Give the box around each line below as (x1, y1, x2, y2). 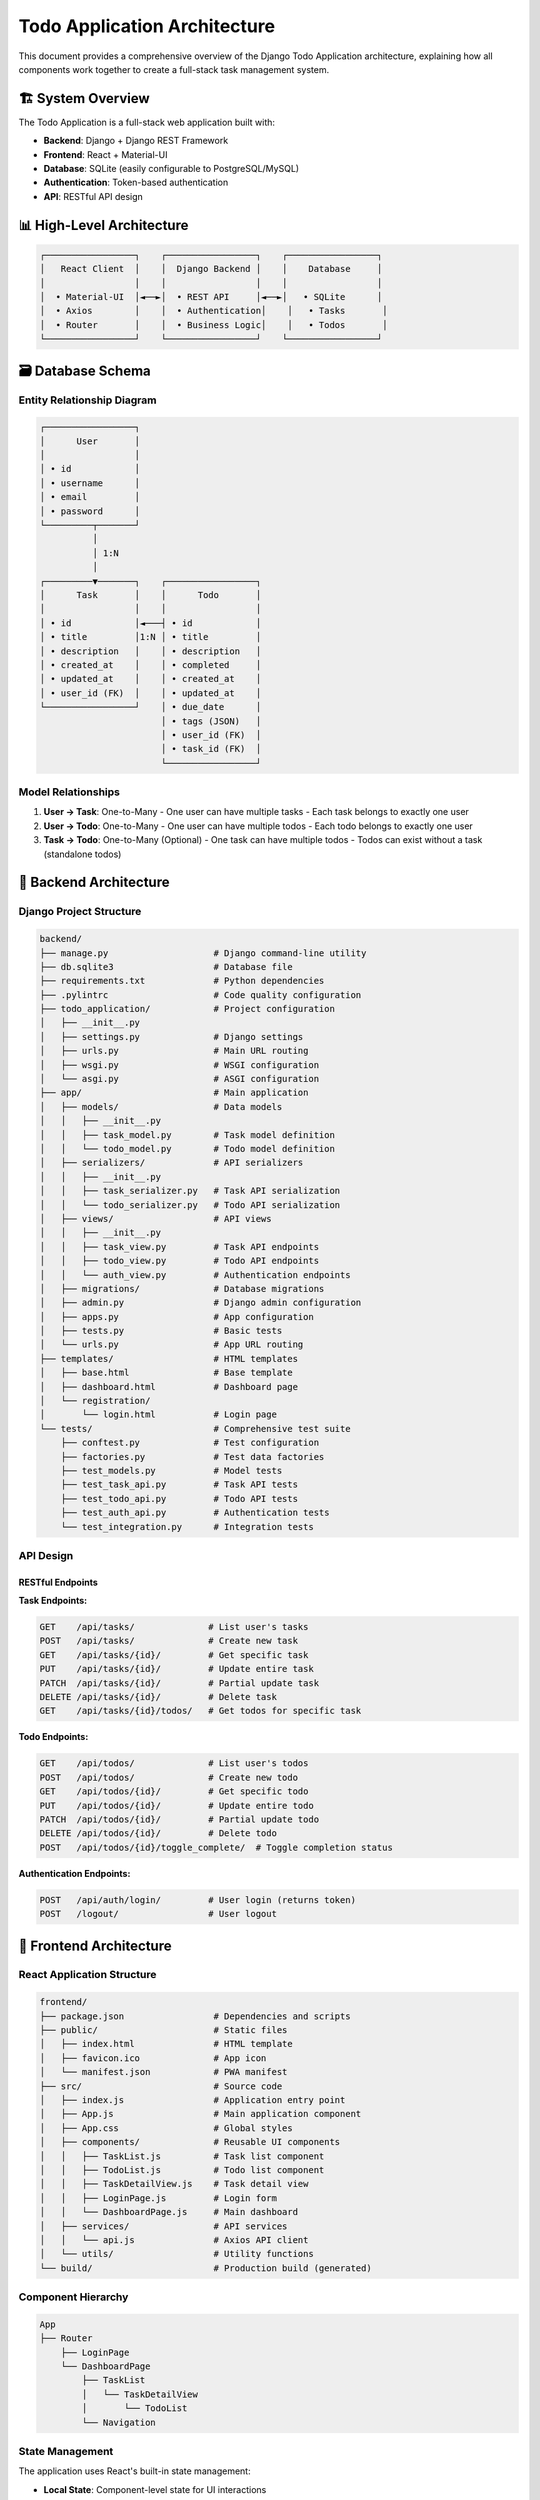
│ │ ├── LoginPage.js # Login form (39, 2192, 277, 2204)
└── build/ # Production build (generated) (39, 2262, 372, 2274)
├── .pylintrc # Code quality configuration (39, 989, 362, 1000)
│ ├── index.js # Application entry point (39, 2094, 346, 2105)
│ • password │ (39, 505, 140, 517)
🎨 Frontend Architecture (18, 1937, 172, 1954)
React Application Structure (18, 1968, 157, 1982)
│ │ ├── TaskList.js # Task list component (39, 2150, 325, 2162)
